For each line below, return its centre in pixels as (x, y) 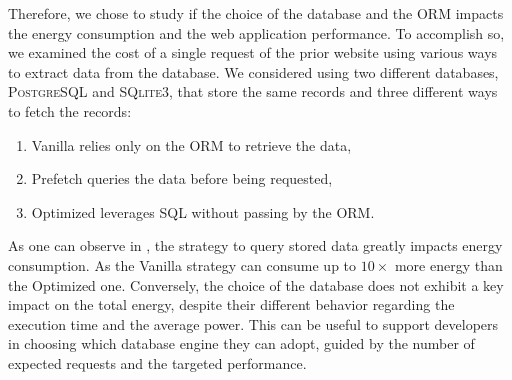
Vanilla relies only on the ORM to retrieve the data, (191, 144)
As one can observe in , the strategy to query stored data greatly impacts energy (255, 245)
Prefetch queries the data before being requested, (182, 178)
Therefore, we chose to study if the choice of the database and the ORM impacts (256, 13)
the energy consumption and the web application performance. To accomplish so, (256, 32)
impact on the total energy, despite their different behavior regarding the (231, 304)
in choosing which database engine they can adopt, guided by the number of (241, 343)
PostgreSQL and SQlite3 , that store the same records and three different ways (253, 91)
